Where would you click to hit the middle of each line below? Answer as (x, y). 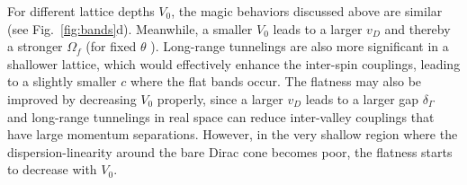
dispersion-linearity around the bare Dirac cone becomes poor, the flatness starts (230, 151)
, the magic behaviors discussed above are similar (307, 11)
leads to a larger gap (362, 98)
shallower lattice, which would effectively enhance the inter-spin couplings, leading (234, 63)
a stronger (35, 46)
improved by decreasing (72, 98)
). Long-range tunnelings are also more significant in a (300, 46)
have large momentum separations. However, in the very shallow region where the (233, 134)
